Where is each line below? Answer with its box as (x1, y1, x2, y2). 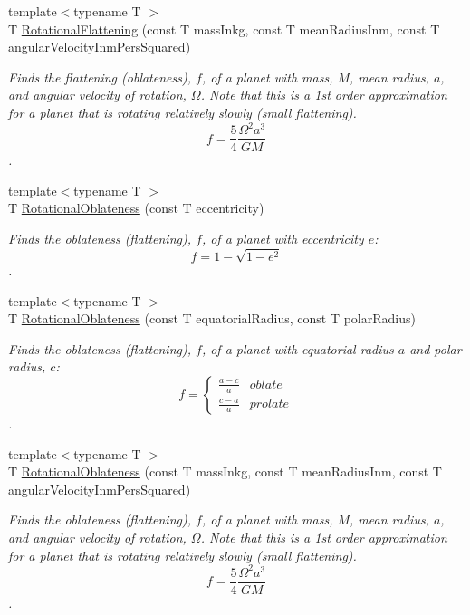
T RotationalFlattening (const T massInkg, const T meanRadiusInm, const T (8, 19, 440, 38)
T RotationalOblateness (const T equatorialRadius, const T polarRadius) (8, 309, 416, 328)
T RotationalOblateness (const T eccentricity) (8, 198, 264, 217)
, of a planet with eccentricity (201, 228, 364, 247)
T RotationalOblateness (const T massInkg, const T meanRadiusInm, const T (8, 462, 442, 481)
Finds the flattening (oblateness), (8, 67, 191, 86)
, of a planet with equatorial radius (201, 339, 394, 358)
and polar (409, 339, 462, 358)
